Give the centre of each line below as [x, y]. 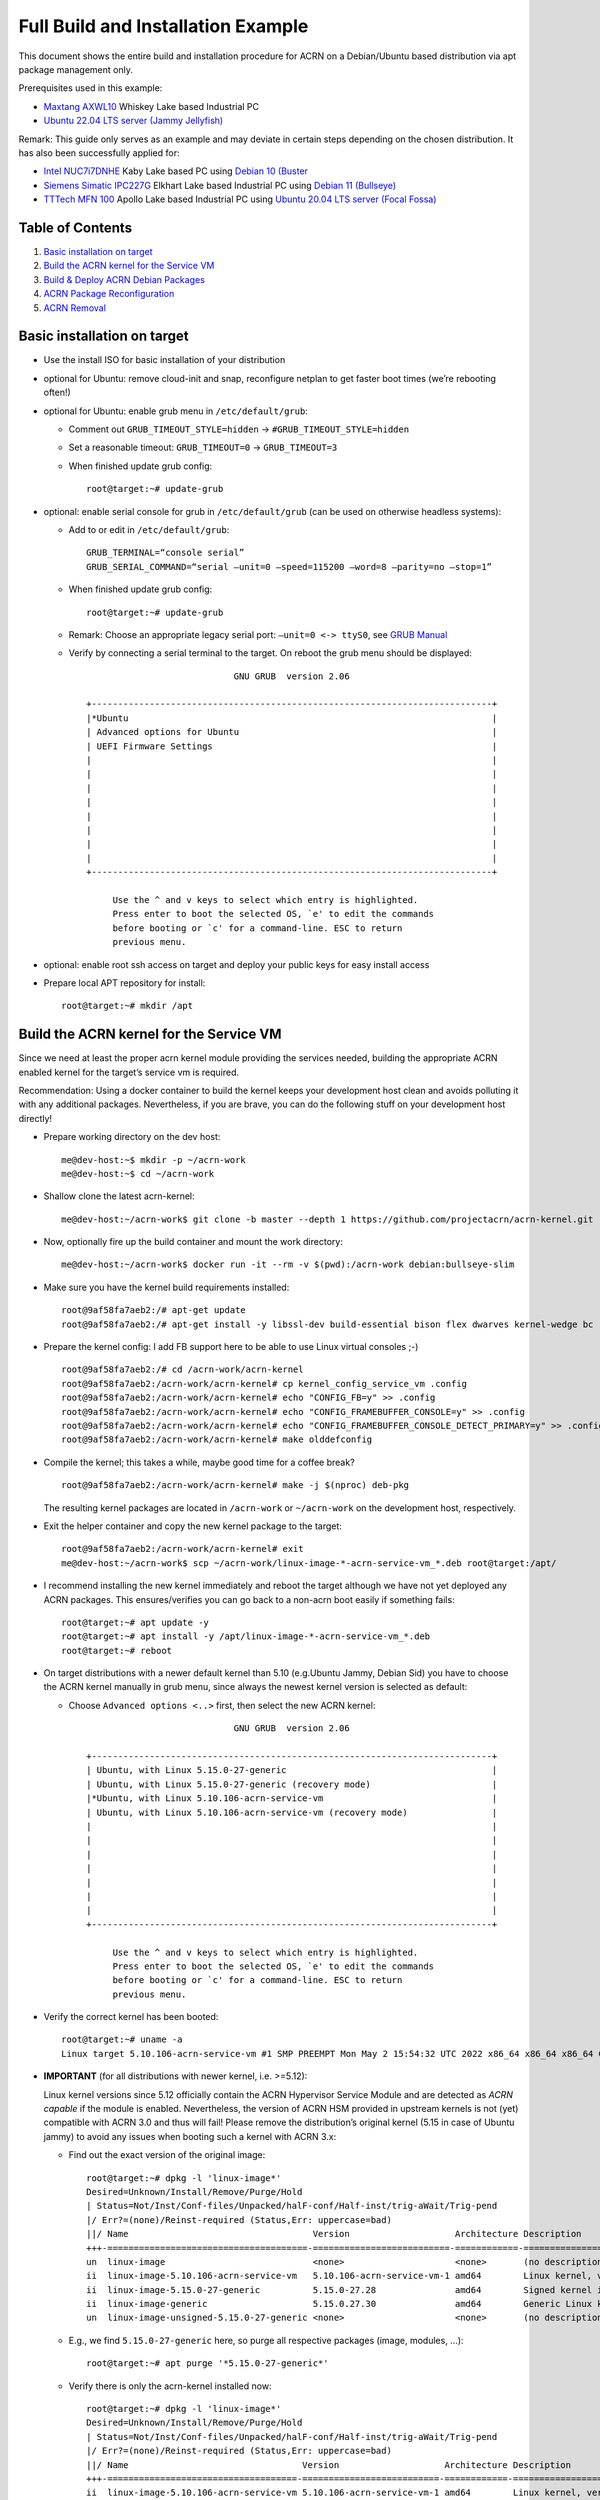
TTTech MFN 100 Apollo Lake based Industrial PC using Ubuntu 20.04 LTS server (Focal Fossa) [240, 199]
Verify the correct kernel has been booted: [131, 2017]
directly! [35, 1118]
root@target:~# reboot [117, 1650]
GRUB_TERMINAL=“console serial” [165, 553]
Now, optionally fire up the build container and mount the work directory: [193, 1242]
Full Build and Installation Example [163, 26]
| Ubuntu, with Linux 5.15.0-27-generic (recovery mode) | [292, 1784]
